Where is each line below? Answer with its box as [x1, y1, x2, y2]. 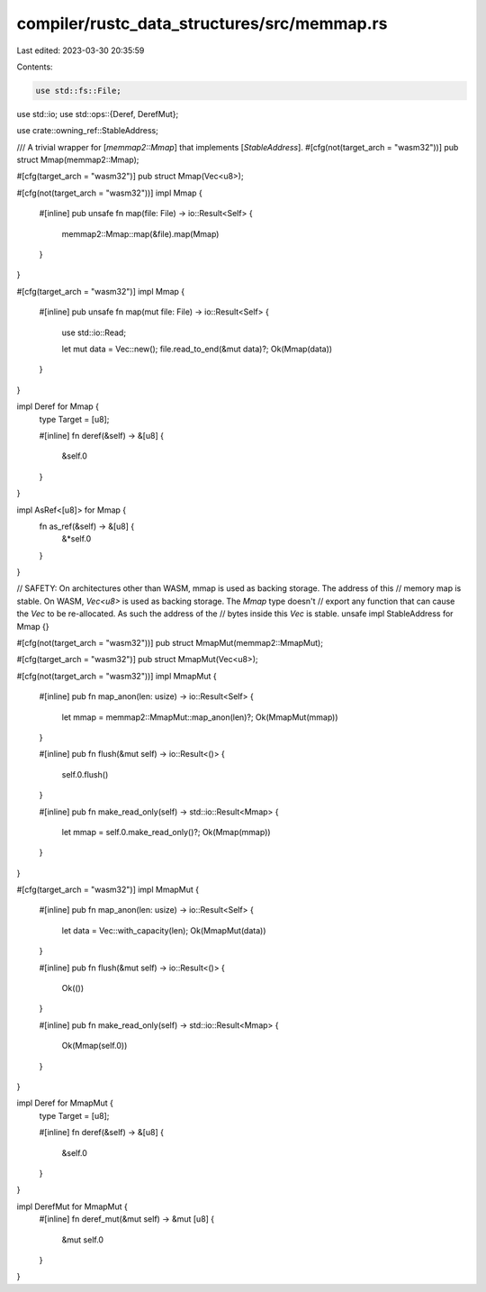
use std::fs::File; [35, 86, 121, 96]
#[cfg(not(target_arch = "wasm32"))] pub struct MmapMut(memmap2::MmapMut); [16, 638, 324, 649]
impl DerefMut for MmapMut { [16, 1201, 128, 1212]
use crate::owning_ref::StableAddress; [16, 125, 159, 136]
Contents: [16, 61, 53, 72]
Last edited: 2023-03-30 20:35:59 [16, 45, 145, 56]
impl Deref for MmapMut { [16, 1097, 114, 1108]
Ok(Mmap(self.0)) [61, 1041, 128, 1051]
